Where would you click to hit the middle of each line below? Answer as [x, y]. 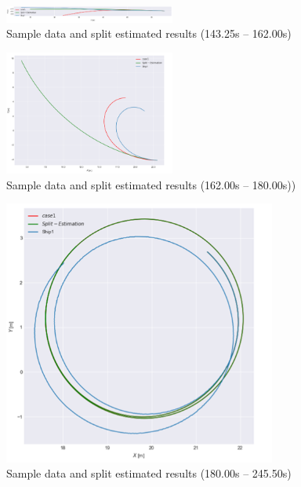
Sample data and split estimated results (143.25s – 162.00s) [149, 33]
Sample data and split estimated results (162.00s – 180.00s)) [151, 184]
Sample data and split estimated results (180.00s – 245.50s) [149, 473]
